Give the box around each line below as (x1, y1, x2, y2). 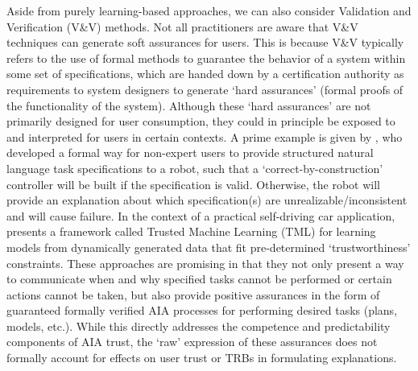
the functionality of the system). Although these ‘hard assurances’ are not (6, 97, 371, 113)
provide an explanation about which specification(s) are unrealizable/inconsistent (6, 192, 408, 208)
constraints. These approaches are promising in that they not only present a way (6, 254, 404, 271)
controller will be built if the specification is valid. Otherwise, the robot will (6, 175, 380, 192)
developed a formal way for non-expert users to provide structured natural (6, 144, 374, 161)
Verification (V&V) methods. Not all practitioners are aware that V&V (6, 18, 358, 35)
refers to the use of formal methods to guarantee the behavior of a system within (6, 49, 406, 66)
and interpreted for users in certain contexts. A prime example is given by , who (6, 128, 403, 145)
